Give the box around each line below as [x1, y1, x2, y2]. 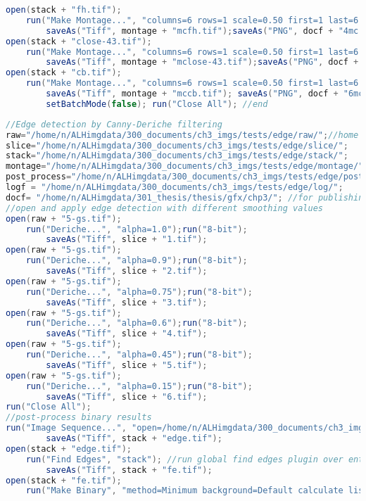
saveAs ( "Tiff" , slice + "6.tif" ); [46, 391, 208, 402]
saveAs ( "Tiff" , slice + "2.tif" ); [46, 266, 208, 276]
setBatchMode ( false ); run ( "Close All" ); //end [46, 99, 268, 109]
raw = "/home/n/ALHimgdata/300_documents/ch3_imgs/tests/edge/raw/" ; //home [6, 129, 359, 140]
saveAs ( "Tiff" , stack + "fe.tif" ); [46, 464, 213, 475]
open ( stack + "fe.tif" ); [6, 475, 122, 486]
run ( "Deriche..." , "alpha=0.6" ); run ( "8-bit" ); [25, 318, 248, 329]
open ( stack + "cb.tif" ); [6, 68, 122, 78]
